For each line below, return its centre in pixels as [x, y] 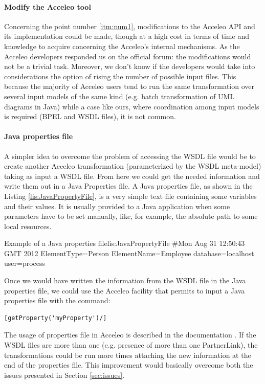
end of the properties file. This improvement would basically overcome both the [129, 365]
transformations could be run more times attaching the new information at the [128, 355]
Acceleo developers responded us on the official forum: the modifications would [128, 56]
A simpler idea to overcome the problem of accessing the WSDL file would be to [130, 156]
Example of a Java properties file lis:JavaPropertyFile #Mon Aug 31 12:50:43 [125, 243]
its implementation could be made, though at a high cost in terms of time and [127, 36]
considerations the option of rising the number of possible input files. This [120, 76]
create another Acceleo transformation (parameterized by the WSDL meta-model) [133, 166]
